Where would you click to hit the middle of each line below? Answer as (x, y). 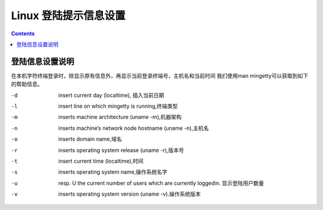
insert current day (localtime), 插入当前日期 (111, 95)
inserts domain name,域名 (90, 139)
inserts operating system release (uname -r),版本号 (121, 150)
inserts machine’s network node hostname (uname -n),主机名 (134, 128)
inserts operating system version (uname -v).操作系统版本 (129, 194)
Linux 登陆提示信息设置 (68, 16)
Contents (23, 34)
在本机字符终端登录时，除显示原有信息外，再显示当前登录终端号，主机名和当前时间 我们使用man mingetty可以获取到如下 (160, 75)
